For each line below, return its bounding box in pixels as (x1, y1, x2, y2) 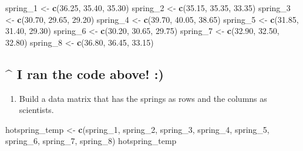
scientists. (19, 104, 54, 116)
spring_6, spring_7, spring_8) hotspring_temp (5, 135, 177, 147)
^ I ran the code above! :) (5, 64, 164, 83)
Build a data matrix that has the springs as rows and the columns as (19, 92, 267, 104)
